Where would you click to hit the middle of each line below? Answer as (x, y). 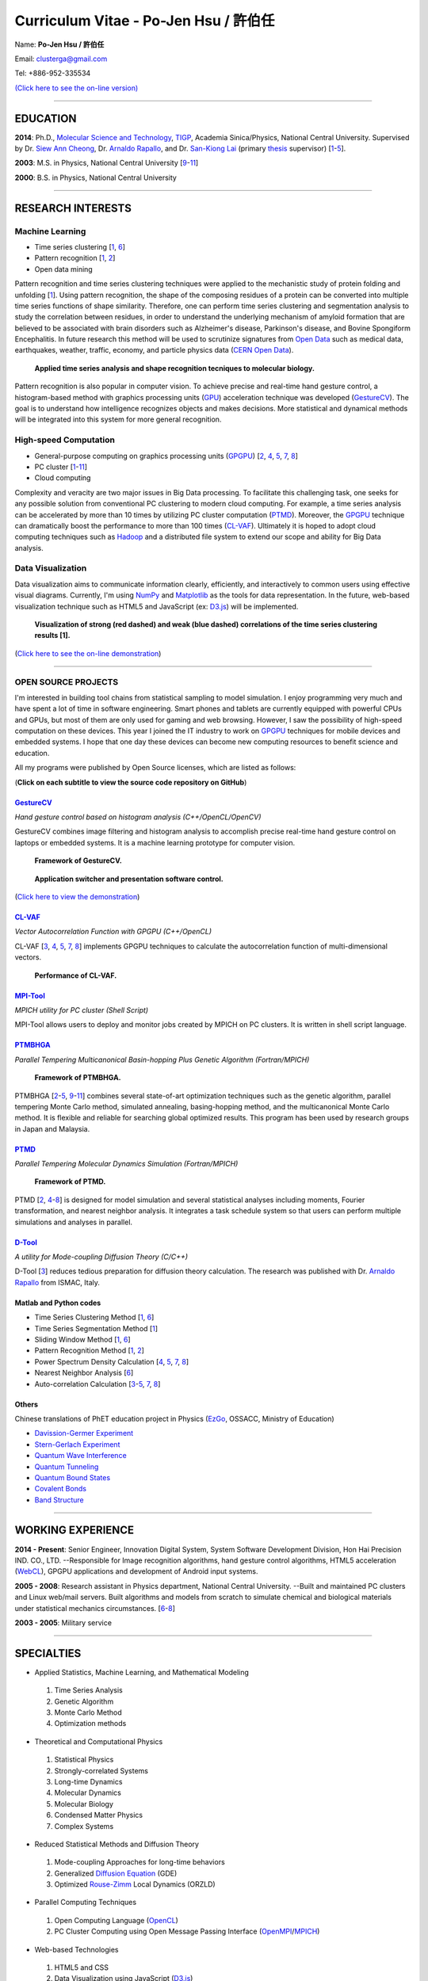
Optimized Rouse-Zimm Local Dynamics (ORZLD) (135, 1884)
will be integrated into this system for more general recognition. (118, 419)
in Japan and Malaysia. (52, 1128)
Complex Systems (84, 1826)
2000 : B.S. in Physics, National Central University (96, 177)
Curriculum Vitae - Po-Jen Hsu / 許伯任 (145, 21)
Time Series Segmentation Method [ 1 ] (96, 1328)
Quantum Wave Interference (80, 1456)
